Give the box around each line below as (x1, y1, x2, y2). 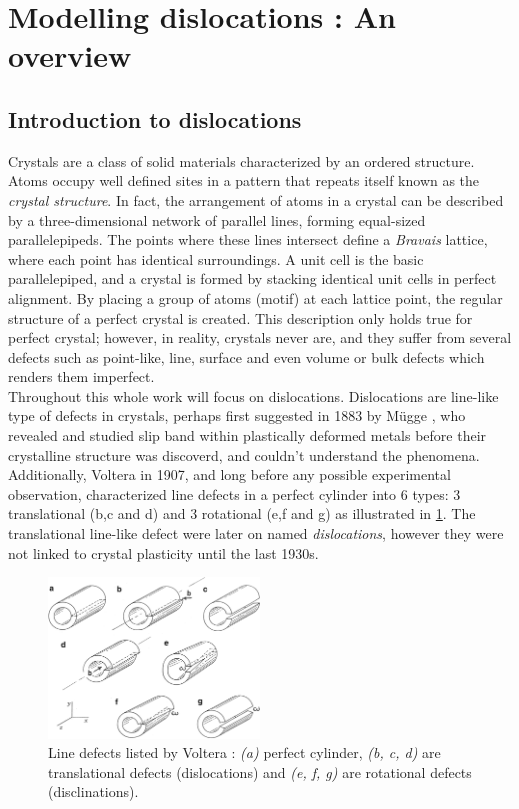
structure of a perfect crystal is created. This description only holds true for (8, 307, 473, 328)
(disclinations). (48, 781, 139, 802)
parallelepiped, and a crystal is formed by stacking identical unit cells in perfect (8, 268, 497, 289)
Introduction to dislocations (8, 103, 302, 134)
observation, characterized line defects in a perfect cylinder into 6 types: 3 (8, 483, 461, 504)
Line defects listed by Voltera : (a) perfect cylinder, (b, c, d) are (48, 742, 441, 763)
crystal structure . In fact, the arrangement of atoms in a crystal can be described (8, 189, 504, 210)
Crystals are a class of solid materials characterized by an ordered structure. (8, 150, 475, 171)
